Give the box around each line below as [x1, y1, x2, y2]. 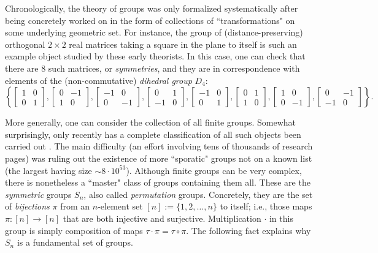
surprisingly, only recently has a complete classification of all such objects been [5, 127, 301, 140]
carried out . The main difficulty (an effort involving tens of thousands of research [5, 140, 313, 153]
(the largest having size [5, 164, 92, 176]
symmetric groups [5, 187, 72, 200]
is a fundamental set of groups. [17, 236, 133, 249]
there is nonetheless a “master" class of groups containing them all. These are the [5, 176, 310, 189]
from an [60, 200, 90, 213]
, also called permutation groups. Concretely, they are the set [83, 187, 313, 200]
